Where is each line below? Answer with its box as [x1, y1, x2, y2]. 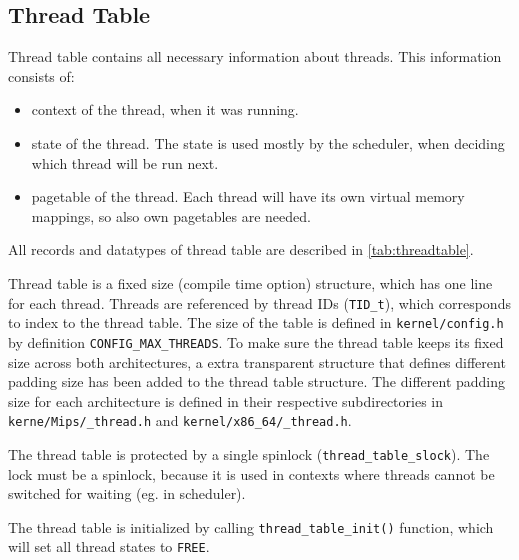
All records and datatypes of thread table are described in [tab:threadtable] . [8, 239, 474, 260]
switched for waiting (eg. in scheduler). [8, 483, 246, 504]
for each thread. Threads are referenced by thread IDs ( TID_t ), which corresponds [8, 292, 511, 313]
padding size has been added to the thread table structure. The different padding [8, 371, 506, 392]
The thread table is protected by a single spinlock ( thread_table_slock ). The [8, 443, 490, 464]
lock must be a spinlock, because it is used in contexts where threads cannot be [8, 463, 495, 484]
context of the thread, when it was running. [31, 99, 299, 120]
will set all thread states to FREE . [8, 536, 210, 557]
